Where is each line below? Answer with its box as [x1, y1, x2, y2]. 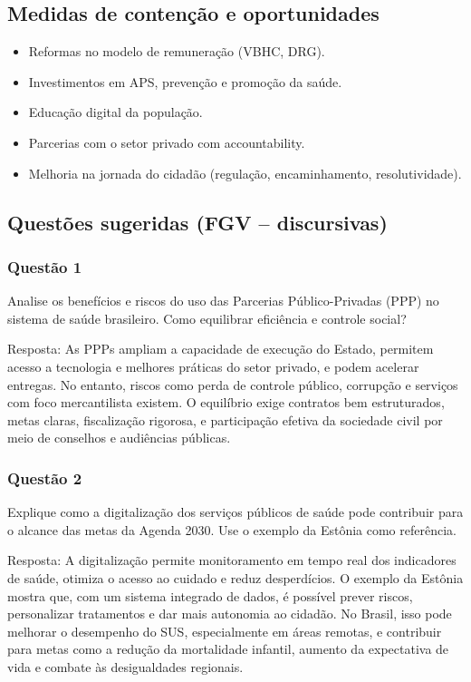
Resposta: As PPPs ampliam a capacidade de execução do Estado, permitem [7, 339, 434, 358]
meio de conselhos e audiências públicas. [7, 428, 231, 447]
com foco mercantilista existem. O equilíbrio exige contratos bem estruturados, [7, 393, 445, 412]
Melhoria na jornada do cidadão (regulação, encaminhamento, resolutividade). [28, 163, 462, 182]
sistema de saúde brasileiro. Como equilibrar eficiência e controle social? [7, 308, 407, 327]
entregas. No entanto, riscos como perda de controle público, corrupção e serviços [7, 375, 458, 394]
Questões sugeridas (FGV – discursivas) [7, 208, 388, 236]
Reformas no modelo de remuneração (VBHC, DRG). [28, 42, 325, 61]
